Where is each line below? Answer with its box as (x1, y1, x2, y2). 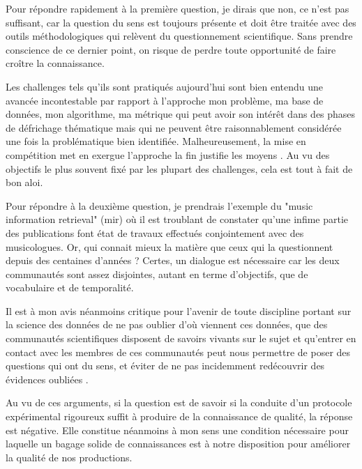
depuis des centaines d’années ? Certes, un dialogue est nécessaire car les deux (6, 253, 340, 268)
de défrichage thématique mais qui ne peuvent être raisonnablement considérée (6, 120, 342, 134)
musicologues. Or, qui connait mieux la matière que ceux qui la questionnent (6, 239, 333, 254)
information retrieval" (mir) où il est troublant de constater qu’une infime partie (6, 212, 349, 226)
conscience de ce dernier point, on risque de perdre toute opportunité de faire (6, 42, 336, 56)
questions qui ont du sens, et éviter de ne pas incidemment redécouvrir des (6, 358, 325, 373)
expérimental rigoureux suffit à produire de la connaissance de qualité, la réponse (6, 409, 353, 424)
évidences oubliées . (6, 371, 89, 386)
